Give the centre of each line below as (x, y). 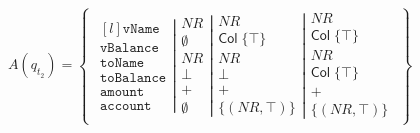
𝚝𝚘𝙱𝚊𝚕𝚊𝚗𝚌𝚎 (133, 77)
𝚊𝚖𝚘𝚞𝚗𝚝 (122, 91)
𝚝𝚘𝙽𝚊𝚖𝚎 (122, 62)
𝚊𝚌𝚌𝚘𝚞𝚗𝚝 (125, 105)
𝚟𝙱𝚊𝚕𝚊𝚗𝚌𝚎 (129, 47)
